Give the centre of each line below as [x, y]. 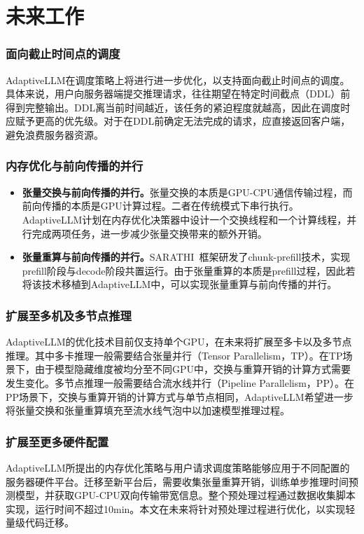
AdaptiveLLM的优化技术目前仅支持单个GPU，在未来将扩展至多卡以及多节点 [179, 342]
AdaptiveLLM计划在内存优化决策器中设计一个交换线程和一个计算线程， [184, 219]
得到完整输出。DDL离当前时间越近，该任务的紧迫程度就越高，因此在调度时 [178, 107]
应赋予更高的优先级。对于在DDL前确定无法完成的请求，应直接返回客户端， [178, 121]
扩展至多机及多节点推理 [69, 315]
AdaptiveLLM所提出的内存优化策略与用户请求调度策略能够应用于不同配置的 [178, 467]
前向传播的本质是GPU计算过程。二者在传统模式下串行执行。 [160, 206]
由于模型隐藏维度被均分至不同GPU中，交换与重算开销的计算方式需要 [193, 369]
